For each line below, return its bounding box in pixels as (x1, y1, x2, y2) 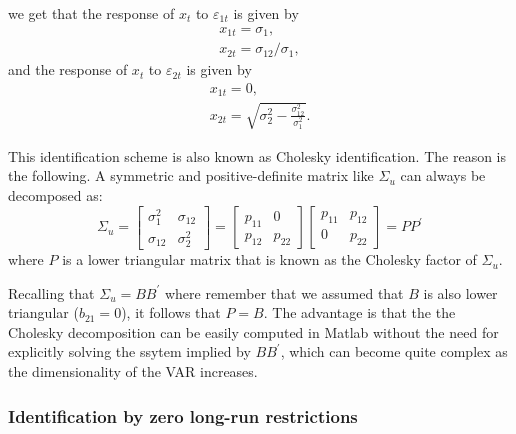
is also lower (423, 282, 498, 303)
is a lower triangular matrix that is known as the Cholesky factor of (62, 249, 477, 270)
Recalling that (8, 282, 95, 303)
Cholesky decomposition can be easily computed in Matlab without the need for (8, 321, 499, 342)
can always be (400, 165, 486, 186)
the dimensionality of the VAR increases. (8, 361, 258, 382)
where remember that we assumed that (164, 282, 404, 303)
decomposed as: (8, 184, 103, 205)
